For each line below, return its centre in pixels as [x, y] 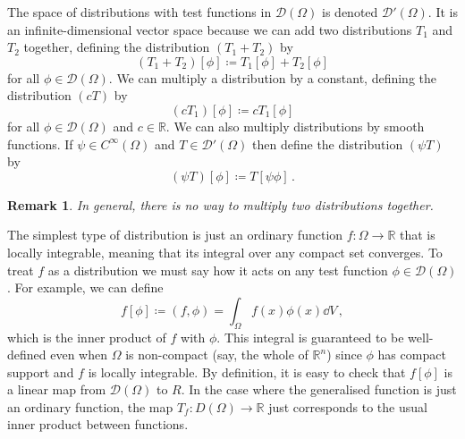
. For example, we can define [85, 287]
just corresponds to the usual [348, 406]
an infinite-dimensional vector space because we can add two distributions [210, 29]
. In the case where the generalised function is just [319, 389]
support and [41, 371]
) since [344, 355]
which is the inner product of [87, 337]
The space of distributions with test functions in [139, 12]
